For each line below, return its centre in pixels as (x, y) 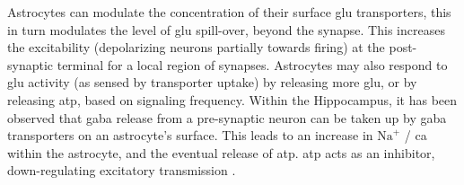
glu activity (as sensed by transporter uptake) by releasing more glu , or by (212, 82)
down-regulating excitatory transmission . (122, 170)
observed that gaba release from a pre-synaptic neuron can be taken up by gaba (227, 117)
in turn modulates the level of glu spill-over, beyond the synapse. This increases (226, 29)
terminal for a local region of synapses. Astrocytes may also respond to (252, 64)
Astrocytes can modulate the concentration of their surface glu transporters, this (229, 12)
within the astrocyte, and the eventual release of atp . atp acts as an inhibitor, (221, 152)
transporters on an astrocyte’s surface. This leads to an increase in (190, 135)
